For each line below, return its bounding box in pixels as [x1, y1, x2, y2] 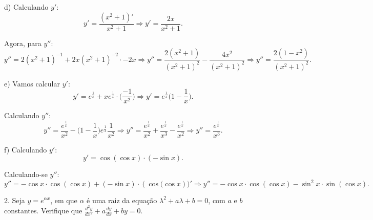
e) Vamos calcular [4, 78, 60, 89]
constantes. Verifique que [4, 205, 82, 215]
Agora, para [4, 37, 42, 48]
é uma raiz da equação [87, 194, 157, 205]
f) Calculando [4, 144, 47, 155]
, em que [50, 194, 77, 205]
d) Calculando [4, 2, 49, 12]
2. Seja [4, 194, 25, 205]
